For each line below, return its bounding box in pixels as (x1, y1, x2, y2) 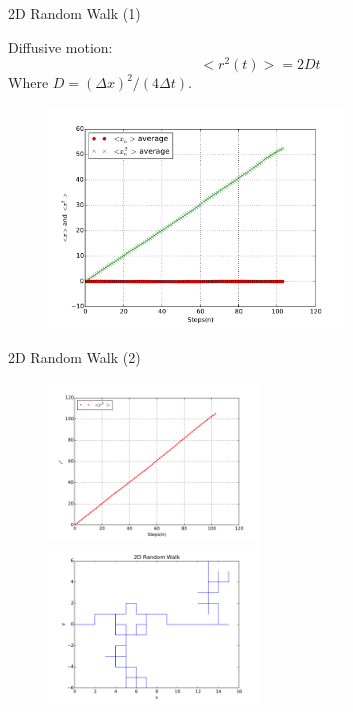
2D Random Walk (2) (8, 347, 141, 368)
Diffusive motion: (8, 36, 113, 57)
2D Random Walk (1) (8, 3, 141, 23)
